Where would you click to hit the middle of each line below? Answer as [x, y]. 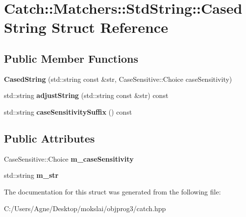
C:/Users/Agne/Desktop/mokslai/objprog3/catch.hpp [85, 208]
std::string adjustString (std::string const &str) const [86, 95]
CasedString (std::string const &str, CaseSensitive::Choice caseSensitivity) [118, 79]
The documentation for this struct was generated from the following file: [112, 191]
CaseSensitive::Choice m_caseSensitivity [69, 158]
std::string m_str [31, 175]
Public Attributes [49, 138]
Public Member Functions [71, 58]
